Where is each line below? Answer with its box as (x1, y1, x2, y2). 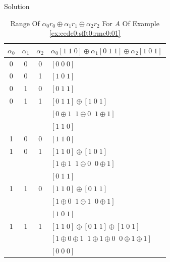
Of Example (122, 18, 159, 28)
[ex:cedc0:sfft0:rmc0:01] (49, 28, 121, 38)
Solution (4, 1, 30, 11)
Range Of (10, 18, 40, 28)
